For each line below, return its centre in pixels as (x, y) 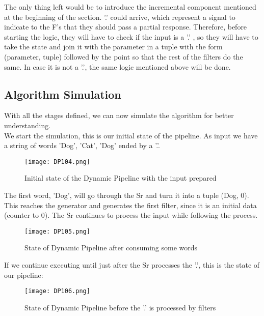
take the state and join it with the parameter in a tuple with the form (113, 47)
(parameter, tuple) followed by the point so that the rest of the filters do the (124, 56)
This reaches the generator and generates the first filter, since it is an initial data (130, 205)
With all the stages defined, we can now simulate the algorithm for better (119, 115)
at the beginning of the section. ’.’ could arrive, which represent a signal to (120, 17)
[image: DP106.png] (57, 291)
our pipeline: (24, 275)
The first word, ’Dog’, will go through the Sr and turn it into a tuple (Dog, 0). (127, 195)
